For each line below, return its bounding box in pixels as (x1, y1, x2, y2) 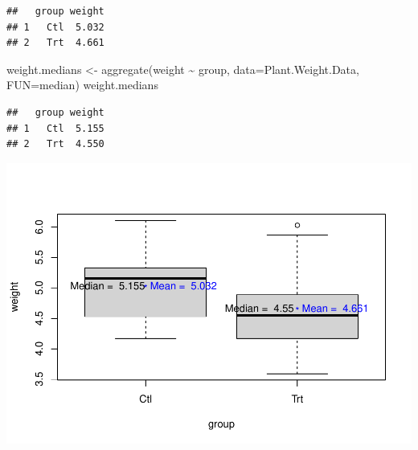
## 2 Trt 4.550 (6, 138, 104, 150)
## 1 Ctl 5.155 (6, 122, 104, 134)
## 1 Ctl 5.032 (6, 21, 104, 33)
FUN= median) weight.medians (6, 76, 158, 93)
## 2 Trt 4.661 (6, 37, 104, 49)
